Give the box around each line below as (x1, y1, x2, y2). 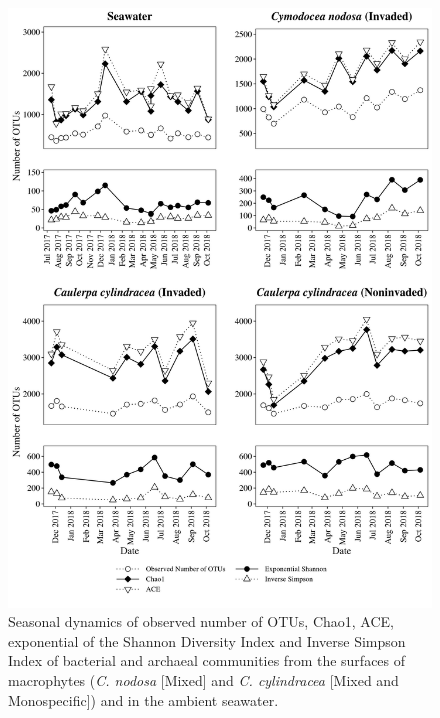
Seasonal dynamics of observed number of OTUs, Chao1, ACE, (8, 611, 394, 632)
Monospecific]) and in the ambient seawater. (8, 689, 279, 710)
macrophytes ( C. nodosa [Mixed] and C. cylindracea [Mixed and (8, 670, 399, 691)
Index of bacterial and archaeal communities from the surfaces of (8, 650, 406, 671)
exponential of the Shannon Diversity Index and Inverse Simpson (8, 630, 406, 651)
